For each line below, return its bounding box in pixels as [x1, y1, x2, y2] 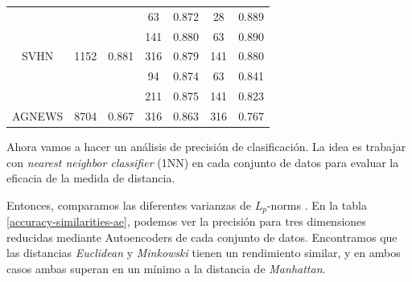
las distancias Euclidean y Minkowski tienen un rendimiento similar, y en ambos [6, 244, 401, 261]
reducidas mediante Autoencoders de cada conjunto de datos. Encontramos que [6, 228, 398, 245]
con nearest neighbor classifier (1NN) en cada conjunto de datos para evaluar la [6, 153, 399, 170]
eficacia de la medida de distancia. [6, 170, 175, 186]
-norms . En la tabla [266, 196, 367, 213]
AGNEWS [12, 107, 64, 124]
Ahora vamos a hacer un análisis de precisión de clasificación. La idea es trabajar [6, 138, 406, 155]
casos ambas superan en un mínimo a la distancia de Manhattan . [6, 260, 326, 277]
